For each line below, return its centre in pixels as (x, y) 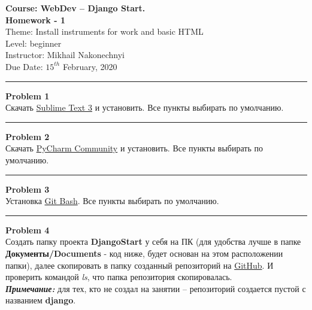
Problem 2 (28, 136)
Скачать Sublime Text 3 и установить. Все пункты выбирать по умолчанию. (145, 107)
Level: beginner (34, 43)
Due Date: (24, 66)
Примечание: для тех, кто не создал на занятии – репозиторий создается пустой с (156, 288)
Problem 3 (28, 189)
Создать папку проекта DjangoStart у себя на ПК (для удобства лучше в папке (153, 241)
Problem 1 (28, 95)
